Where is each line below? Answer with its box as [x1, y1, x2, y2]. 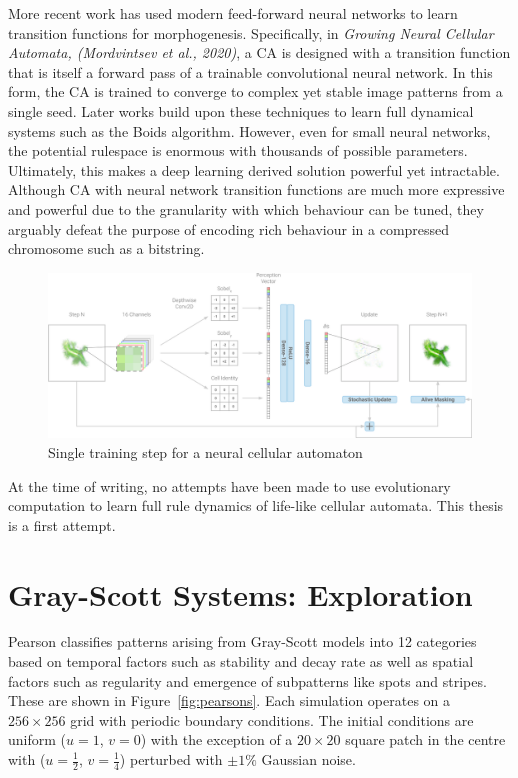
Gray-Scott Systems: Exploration [8, 573, 473, 614]
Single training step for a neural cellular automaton [48, 441, 363, 462]
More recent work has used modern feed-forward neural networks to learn [8, 3, 458, 23]
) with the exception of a [140, 729, 293, 750]
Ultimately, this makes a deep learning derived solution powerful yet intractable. [8, 159, 500, 180]
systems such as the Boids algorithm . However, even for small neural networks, [8, 120, 491, 141]
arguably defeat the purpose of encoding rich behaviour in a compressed [8, 218, 450, 239]
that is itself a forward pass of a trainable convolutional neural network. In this [8, 61, 493, 82]
